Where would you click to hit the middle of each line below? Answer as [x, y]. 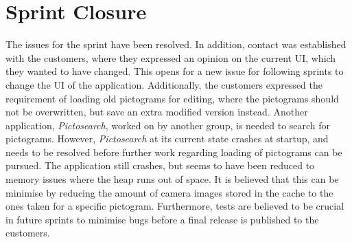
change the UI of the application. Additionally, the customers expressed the [164, 84]
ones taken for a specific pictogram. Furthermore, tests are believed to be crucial [175, 206]
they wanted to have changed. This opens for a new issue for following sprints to [175, 71]
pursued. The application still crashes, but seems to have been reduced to [160, 165]
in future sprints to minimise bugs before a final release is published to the [162, 219]
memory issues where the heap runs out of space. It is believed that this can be [172, 179]
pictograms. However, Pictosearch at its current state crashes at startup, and [167, 139]
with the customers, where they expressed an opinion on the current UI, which [171, 57]
